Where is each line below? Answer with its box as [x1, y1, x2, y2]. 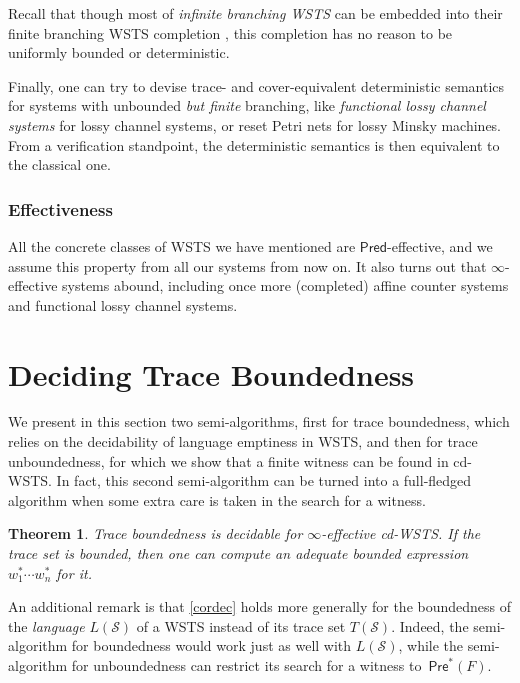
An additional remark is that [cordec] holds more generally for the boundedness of [8, 596, 512, 617]
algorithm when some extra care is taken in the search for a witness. [8, 489, 426, 510]
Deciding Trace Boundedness [8, 353, 415, 394]
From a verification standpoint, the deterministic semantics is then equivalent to [8, 134, 500, 155]
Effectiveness [8, 196, 113, 221]
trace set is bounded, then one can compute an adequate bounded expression [8, 543, 469, 564]
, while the [398, 635, 464, 656]
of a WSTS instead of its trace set [136, 615, 346, 636]
